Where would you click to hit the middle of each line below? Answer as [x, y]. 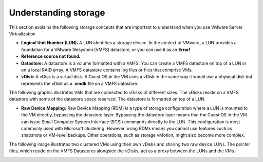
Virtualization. [23, 33]
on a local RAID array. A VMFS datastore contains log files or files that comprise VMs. [107, 70]
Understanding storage [57, 13]
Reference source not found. [51, 56]
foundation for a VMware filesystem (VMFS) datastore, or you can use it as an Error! [106, 49]
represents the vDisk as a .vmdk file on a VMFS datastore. [80, 83]
